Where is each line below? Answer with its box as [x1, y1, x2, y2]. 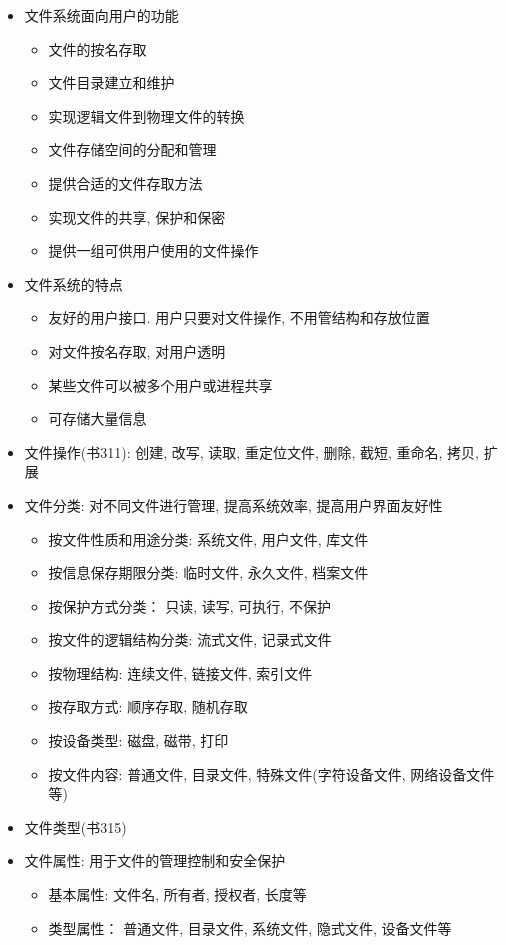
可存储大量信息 [48, 408, 147, 429]
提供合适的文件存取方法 [48, 172, 203, 193]
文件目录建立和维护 [48, 72, 175, 93]
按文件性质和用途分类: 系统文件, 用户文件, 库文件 [48, 528, 369, 549]
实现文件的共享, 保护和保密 [48, 206, 226, 227]
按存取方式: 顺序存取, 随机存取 [48, 696, 248, 717]
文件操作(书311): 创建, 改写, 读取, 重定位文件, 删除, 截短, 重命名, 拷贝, [24, 441, 480, 462]
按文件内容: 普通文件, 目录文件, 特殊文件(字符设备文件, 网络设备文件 [48, 763, 495, 784]
